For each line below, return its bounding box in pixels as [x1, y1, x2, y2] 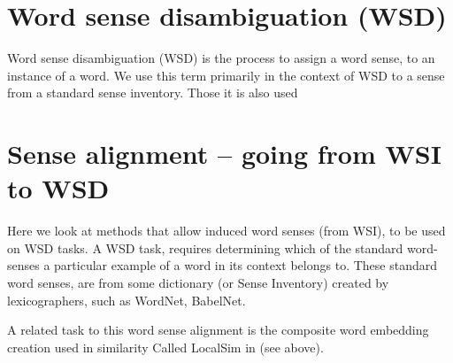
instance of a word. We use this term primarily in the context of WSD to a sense [7, 66, 445, 84]
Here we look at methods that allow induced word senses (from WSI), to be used [7, 221, 446, 240]
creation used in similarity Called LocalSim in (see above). [7, 337, 324, 356]
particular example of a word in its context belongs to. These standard [54, 256, 437, 274]
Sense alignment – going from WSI [7, 135, 441, 172]
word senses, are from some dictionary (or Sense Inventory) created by [7, 274, 389, 291]
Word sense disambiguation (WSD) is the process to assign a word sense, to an [7, 49, 435, 67]
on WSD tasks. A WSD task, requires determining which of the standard [7, 238, 403, 257]
